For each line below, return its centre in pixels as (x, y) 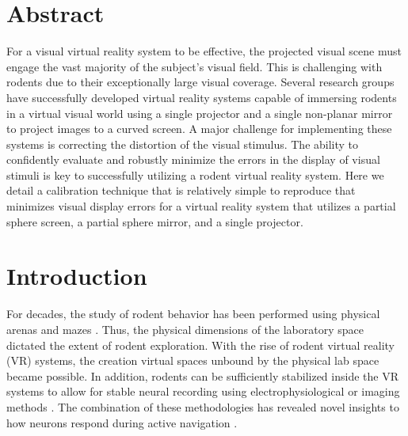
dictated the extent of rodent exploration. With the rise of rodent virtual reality (200, 345)
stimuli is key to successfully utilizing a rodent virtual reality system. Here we (195, 174)
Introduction (77, 276)
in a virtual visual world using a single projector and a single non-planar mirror (200, 113)
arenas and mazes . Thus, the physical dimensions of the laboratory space (185, 329)
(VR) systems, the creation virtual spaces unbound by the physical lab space (193, 360)
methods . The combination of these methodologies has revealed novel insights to (203, 406)
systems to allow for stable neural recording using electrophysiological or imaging (203, 391)
